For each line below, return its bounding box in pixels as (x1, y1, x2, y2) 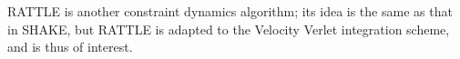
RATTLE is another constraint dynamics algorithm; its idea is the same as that (7, 2, 453, 20)
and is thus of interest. (7, 37, 133, 56)
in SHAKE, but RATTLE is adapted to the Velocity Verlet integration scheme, (7, 19, 450, 38)
